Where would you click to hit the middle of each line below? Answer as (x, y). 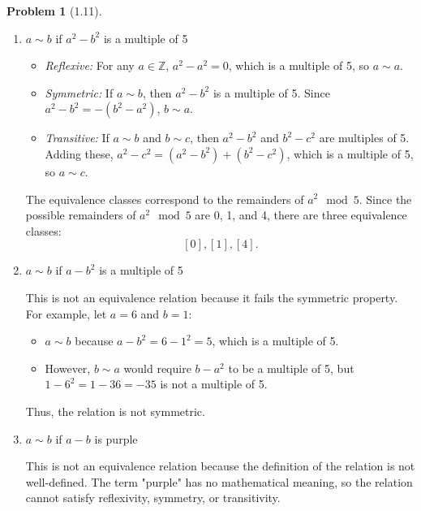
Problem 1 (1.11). (54, 11)
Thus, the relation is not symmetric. (115, 411)
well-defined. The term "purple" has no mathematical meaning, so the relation (219, 481)
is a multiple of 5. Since (271, 92)
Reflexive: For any (90, 65)
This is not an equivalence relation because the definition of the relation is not (220, 466)
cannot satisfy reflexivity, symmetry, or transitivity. (153, 498)
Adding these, (79, 153)
